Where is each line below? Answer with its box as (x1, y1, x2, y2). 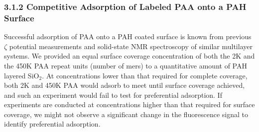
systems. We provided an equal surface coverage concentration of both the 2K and (4, 51, 255, 61)
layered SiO (4, 70, 39, 80)
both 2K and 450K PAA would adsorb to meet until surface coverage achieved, (4, 80, 245, 90)
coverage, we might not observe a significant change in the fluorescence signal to (4, 109, 248, 119)
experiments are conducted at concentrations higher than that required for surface (4, 99, 255, 110)
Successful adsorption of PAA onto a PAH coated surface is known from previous (4, 31, 252, 42)
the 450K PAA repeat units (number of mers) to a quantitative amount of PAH (4, 60, 247, 70)
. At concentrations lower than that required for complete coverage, (42, 70, 248, 80)
